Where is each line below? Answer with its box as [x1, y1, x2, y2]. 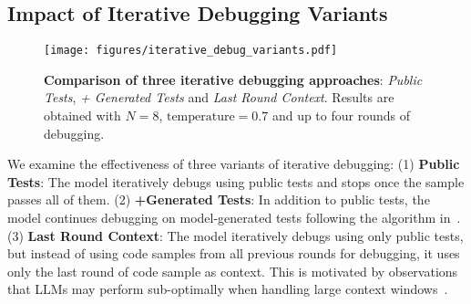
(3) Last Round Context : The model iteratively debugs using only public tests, [7, 225, 464, 245]
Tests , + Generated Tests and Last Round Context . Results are [44, 88, 394, 107]
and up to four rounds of [271, 106, 410, 125]
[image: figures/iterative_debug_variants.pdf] [44, 44, 338, 58]
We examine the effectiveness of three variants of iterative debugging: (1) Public [7, 154, 460, 173]
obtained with [44, 106, 121, 125]
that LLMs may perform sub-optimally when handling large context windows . [7, 279, 448, 299]
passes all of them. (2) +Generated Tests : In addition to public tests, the [7, 190, 430, 209]
